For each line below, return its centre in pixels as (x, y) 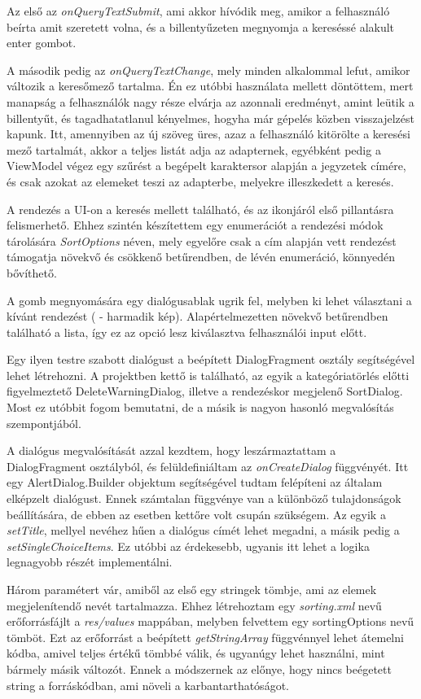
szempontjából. (44, 423)
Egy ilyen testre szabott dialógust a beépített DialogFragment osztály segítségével (211, 359)
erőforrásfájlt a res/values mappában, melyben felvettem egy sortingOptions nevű (210, 621)
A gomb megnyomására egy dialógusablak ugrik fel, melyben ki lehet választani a (209, 300)
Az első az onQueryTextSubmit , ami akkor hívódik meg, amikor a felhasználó (198, 11)
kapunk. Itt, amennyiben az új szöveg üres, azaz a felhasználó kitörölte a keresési (208, 134)
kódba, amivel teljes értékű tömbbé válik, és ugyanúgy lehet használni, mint (196, 653)
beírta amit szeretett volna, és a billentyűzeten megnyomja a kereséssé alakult (201, 26)
